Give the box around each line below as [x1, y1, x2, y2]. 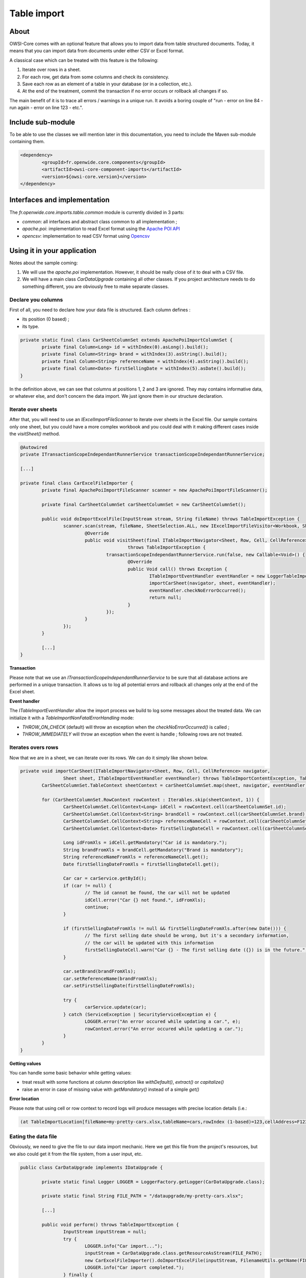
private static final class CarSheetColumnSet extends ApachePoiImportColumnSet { [20, 337, 233, 343]
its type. [22, 323, 39, 329]
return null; [149, 595, 182, 601]
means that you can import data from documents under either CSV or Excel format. [9, 48, 185, 54]
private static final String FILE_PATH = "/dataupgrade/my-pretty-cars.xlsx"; [41, 1193, 244, 1199]
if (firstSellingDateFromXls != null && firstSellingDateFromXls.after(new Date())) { [63, 926, 287, 931]
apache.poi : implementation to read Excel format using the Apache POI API [22, 225, 181, 232]
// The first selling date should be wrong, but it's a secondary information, [84, 933, 289, 939]
